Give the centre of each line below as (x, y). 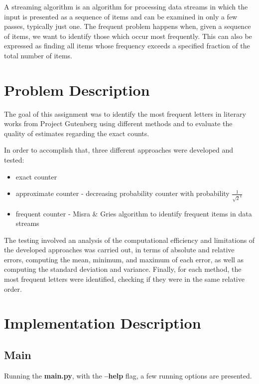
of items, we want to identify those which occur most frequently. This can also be (128, 36)
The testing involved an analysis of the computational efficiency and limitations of (129, 240)
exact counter (36, 176)
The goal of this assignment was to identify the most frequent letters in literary (125, 113)
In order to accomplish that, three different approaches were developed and (119, 150)
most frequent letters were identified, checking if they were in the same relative (124, 279)
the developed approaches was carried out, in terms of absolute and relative (119, 250)
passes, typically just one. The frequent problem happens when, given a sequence (128, 26)
